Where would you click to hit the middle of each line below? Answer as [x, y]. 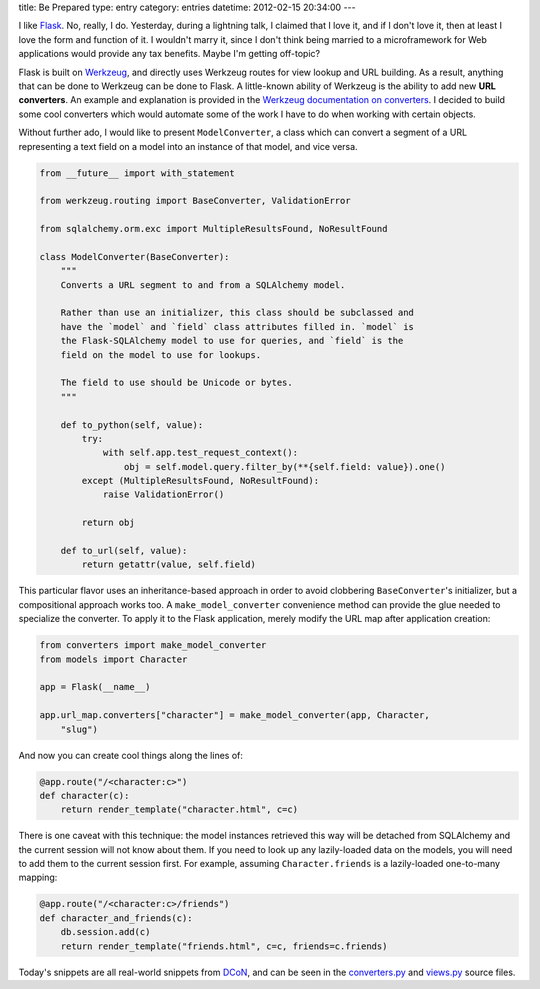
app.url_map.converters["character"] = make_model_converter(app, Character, [234, 715]
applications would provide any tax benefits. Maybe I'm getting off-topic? [169, 54]
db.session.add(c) [105, 932]
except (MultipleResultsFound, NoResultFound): [200, 481]
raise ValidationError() [163, 494]
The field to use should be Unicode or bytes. [177, 383]
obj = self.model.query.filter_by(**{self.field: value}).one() [284, 466]
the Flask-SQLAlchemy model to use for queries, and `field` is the [232, 341]
